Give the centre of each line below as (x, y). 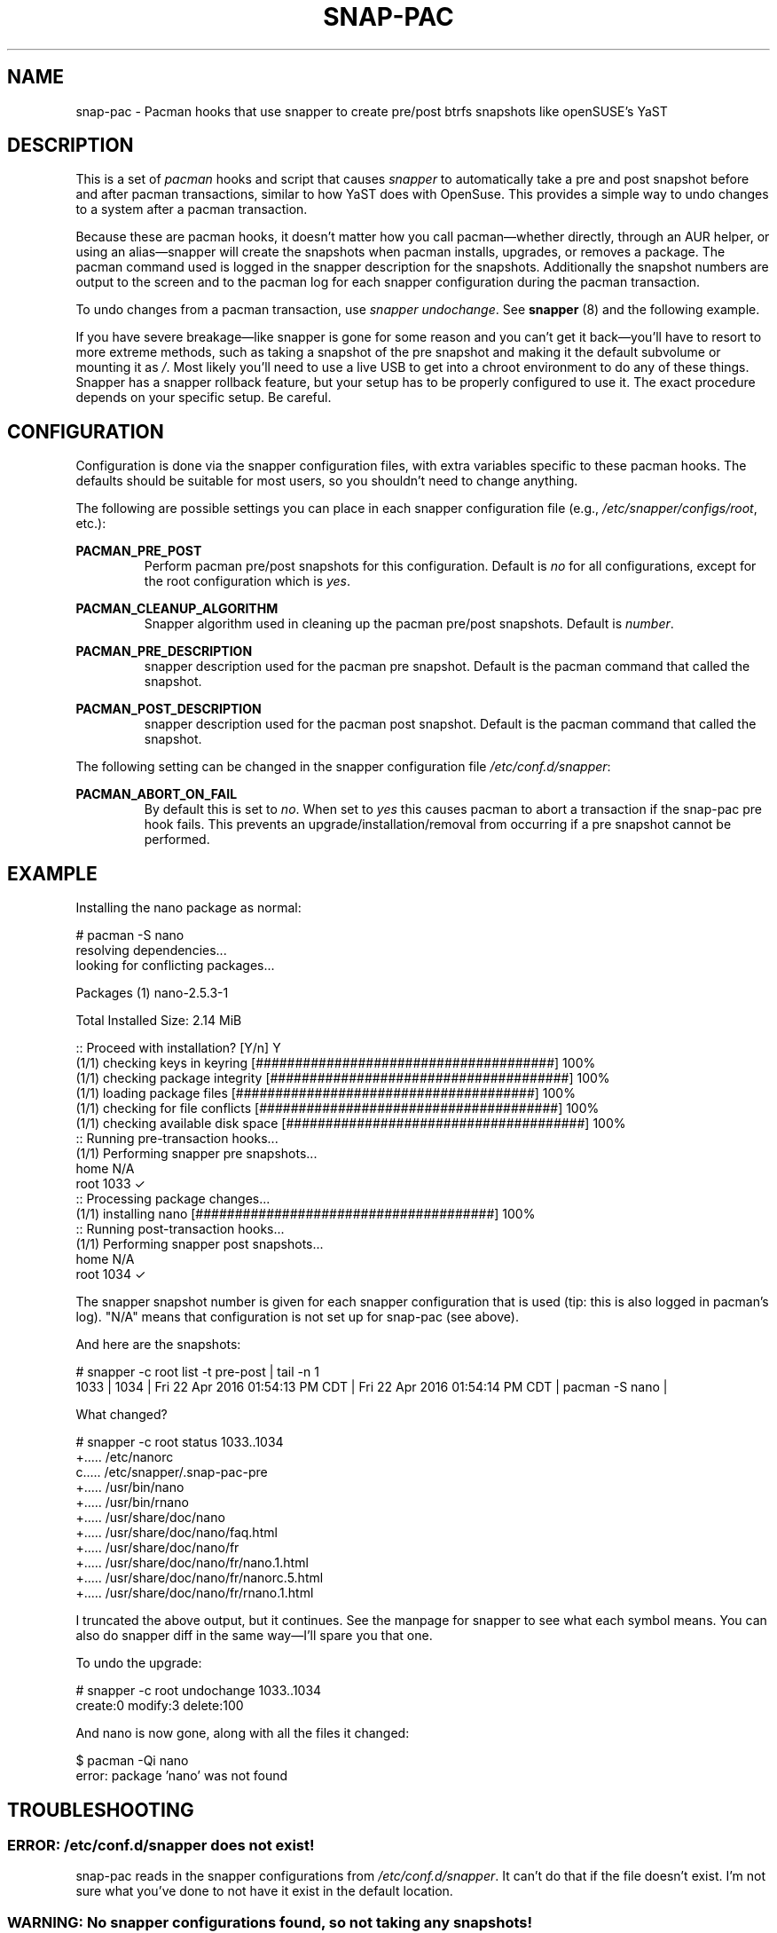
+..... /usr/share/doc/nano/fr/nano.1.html (192, 1563)
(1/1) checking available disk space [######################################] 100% (351, 1124)
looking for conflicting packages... (175, 966)
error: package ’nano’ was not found (182, 1776)
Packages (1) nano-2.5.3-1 (152, 993)
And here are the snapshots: (158, 1345)
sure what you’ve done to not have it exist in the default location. (264, 1891)
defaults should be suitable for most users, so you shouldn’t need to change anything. (327, 481)
